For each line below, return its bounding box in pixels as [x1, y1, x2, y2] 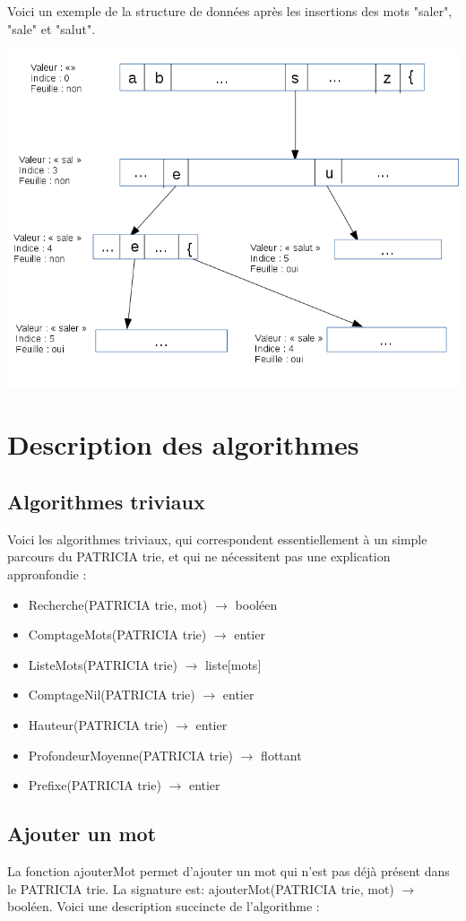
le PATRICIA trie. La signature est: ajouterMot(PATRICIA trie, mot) [7, 879, 394, 898]
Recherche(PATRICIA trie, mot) [28, 595, 208, 613]
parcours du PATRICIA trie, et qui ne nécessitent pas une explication [7, 547, 391, 566]
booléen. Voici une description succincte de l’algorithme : [7, 897, 320, 916]
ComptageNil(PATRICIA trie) [28, 685, 195, 704]
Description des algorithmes [7, 426, 359, 463]
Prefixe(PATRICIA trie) [28, 776, 161, 795]
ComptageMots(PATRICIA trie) [28, 625, 207, 644]
